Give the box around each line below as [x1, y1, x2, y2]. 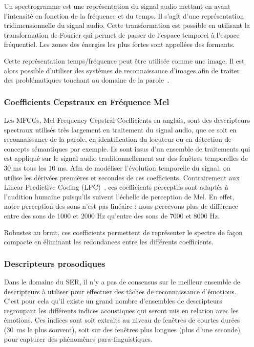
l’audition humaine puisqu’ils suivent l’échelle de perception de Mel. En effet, [4, 191, 234, 201]
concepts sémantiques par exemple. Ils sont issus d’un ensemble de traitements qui [4, 143, 250, 153]
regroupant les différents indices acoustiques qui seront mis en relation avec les [4, 305, 239, 315]
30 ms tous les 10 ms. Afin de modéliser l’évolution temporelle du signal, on [4, 162, 231, 173]
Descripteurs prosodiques [4, 257, 106, 269]
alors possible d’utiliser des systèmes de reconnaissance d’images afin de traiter [4, 65, 240, 75]
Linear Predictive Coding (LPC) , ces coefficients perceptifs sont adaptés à [4, 182, 229, 192]
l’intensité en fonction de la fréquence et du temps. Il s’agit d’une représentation [4, 10, 244, 21]
